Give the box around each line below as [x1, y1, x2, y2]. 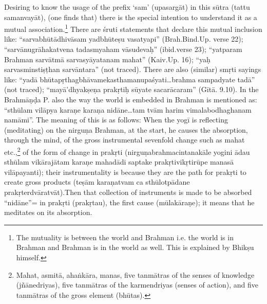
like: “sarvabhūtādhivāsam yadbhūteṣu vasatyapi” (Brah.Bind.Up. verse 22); [4, 33, 243, 44]
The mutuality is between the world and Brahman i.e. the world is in [16, 231, 234, 242]
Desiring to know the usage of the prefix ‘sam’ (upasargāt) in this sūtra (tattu [4, 2, 250, 12]
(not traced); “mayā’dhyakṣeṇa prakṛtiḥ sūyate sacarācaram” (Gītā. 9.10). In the [4, 84, 259, 95]
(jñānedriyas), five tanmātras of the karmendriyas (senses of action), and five [16, 279, 258, 290]
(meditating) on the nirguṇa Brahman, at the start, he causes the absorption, [4, 124, 248, 135]
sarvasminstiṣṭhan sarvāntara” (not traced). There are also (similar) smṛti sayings [4, 64, 261, 75]
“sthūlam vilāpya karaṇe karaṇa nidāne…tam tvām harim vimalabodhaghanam [4, 104, 252, 115]
